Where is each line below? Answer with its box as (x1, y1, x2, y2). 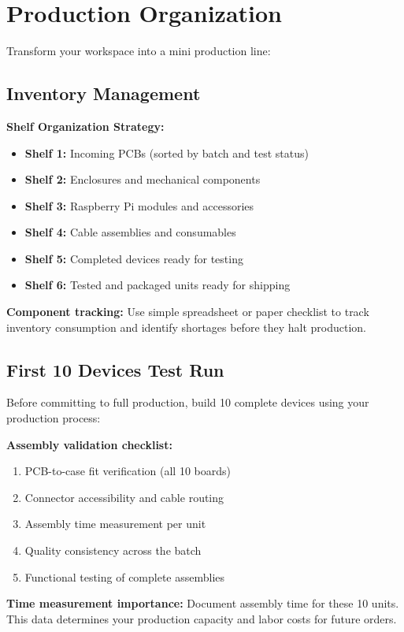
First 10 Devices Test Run (6, 357, 224, 381)
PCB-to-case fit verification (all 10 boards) (24, 463, 231, 479)
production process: (6, 410, 101, 426)
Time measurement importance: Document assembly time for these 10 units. (6, 595, 399, 612)
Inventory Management (6, 81, 201, 106)
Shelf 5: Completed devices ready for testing (24, 250, 243, 266)
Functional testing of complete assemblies (24, 568, 225, 585)
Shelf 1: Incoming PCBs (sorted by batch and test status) (24, 144, 309, 161)
